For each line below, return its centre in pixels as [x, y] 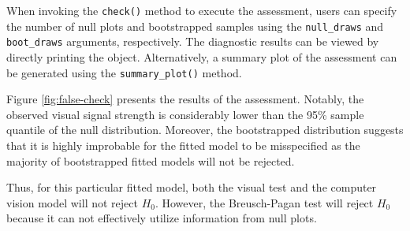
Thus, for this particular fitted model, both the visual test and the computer [192, 187]
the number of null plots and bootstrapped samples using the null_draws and [195, 26]
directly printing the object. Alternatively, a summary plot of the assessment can [202, 56]
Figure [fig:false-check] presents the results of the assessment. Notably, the [185, 99]
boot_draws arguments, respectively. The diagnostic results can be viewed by [193, 41]
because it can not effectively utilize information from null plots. [162, 218]
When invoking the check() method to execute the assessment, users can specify [202, 10]
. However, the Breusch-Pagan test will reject [264, 202]
